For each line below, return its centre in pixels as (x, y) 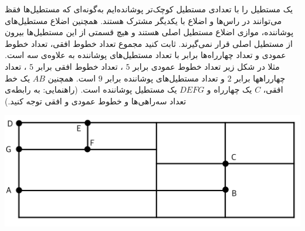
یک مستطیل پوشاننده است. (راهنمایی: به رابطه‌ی (91, 89)
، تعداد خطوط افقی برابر (79, 66)
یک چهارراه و (229, 89)
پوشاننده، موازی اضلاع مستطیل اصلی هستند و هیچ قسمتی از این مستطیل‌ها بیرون (149, 32)
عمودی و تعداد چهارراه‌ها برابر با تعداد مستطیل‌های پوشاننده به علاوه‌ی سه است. (145, 55)
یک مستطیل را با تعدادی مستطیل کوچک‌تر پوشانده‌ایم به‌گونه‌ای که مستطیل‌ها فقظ (149, 9)
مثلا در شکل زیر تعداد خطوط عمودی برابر (206, 66)
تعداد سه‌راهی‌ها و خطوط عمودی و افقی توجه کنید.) (96, 101)
